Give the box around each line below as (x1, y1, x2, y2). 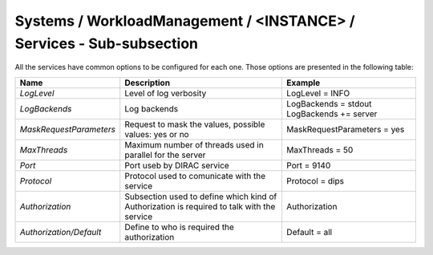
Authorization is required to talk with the (124, 200, 276, 212)
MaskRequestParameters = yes (285, 123, 405, 135)
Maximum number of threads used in (124, 139, 264, 150)
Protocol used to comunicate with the (124, 170, 266, 181)
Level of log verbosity (124, 87, 207, 99)
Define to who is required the (124, 221, 234, 233)
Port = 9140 (285, 160, 331, 171)
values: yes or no (124, 128, 189, 140)
